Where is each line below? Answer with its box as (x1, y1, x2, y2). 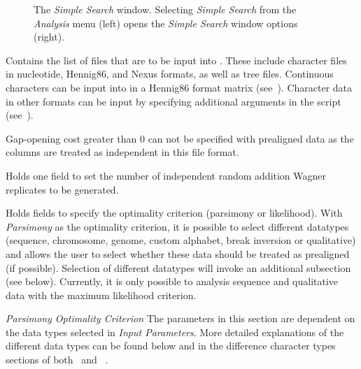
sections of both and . (6, 352, 108, 367)
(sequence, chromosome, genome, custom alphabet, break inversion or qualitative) (6, 233, 356, 247)
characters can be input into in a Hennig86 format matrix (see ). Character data (6, 80, 353, 94)
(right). (34, 29, 65, 44)
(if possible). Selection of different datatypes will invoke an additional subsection (6, 260, 351, 275)
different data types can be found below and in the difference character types (6, 338, 336, 353)
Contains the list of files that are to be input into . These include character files (6, 52, 347, 67)
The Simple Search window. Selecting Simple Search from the (34, 2, 297, 16)
